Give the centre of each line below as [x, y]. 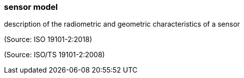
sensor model [31, 7]
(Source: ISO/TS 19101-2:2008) [54, 55]
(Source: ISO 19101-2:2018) [48, 39]
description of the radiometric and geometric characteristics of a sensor [122, 24]
